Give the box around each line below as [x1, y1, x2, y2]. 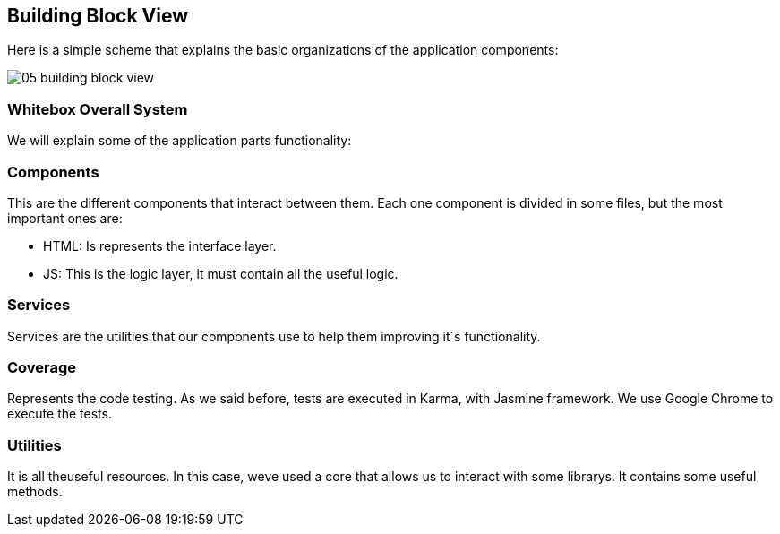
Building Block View [7, 4, 189, 27]
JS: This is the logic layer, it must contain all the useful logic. [43, 265, 399, 281]
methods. [7, 484, 63, 500]
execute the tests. [7, 406, 112, 422]
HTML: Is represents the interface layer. [43, 237, 277, 254]
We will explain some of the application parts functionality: [7, 133, 352, 149]
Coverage [7, 358, 77, 377]
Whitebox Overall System [7, 99, 188, 118]
